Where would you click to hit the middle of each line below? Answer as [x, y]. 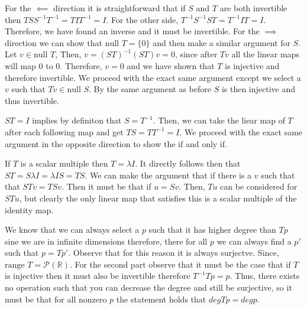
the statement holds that [161, 299]
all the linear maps [265, 54]
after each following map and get [64, 131]
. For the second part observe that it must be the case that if [180, 264]
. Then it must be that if [106, 186]
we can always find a [254, 241]
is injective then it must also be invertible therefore [98, 276]
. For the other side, [142, 19]
